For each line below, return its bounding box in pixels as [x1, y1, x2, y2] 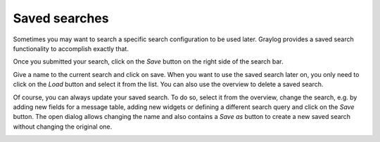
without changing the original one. [13, 122, 113, 131]
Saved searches [13, 10, 109, 26]
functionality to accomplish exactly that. [13, 44, 129, 52]
